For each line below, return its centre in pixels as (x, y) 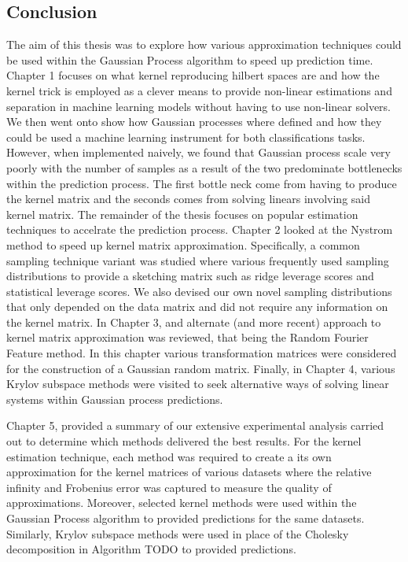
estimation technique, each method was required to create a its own (169, 456)
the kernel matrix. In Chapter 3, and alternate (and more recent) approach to (194, 322)
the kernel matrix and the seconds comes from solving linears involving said (188, 199)
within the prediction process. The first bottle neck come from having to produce (202, 183)
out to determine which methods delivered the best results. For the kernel (184, 441)
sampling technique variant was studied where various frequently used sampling (198, 260)
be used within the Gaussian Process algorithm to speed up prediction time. (190, 59)
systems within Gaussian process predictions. (115, 399)
